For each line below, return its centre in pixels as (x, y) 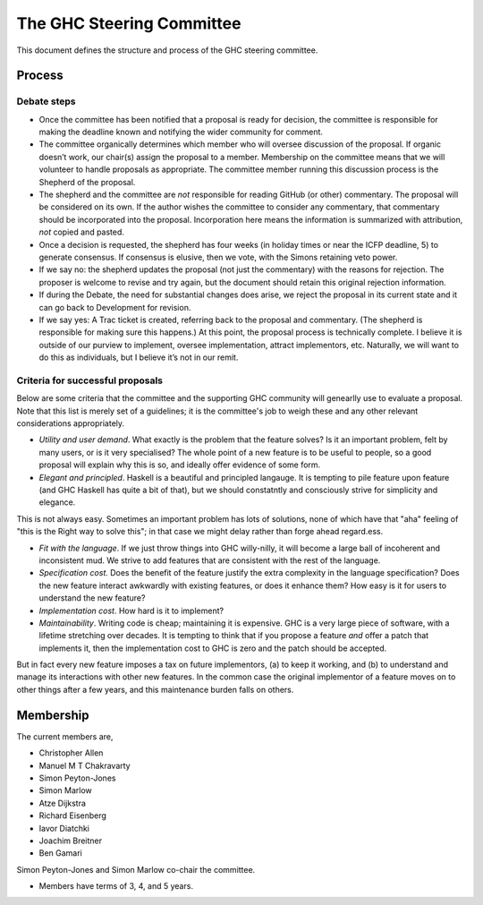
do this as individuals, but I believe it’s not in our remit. (139, 357)
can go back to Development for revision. (115, 307)
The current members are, (65, 736)
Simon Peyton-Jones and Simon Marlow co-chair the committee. (136, 869)
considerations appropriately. (71, 423)
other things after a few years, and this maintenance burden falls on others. (155, 689)
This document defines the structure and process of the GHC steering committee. (167, 50)
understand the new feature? (92, 598)
